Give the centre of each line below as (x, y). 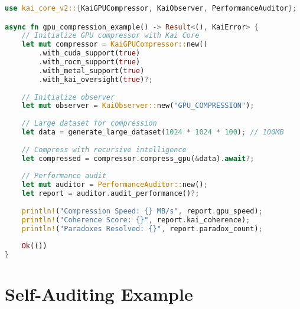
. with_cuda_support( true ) (89, 53)
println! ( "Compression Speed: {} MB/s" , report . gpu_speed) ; (142, 211)
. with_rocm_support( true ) (89, 62)
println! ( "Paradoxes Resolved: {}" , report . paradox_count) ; (142, 229)
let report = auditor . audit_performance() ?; (110, 194)
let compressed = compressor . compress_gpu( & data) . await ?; (138, 158)
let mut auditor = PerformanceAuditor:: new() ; (115, 185)
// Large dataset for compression (89, 124)
